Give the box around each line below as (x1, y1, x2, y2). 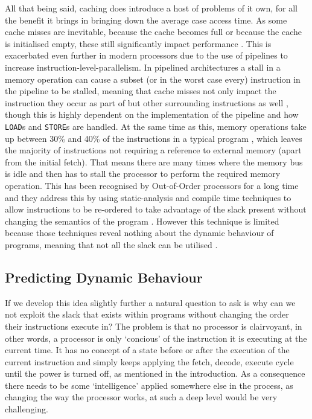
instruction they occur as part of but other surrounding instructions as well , (5, 96, 288, 109)
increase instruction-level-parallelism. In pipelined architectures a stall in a (5, 60, 281, 73)
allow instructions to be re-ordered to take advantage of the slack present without (5, 203, 307, 216)
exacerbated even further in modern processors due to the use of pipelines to (5, 49, 288, 62)
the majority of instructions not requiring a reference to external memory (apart (5, 144, 302, 156)
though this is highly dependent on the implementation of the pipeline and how (5, 108, 299, 121)
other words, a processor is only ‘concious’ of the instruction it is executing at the (5, 331, 307, 344)
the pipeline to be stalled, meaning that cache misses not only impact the (5, 85, 276, 97)
